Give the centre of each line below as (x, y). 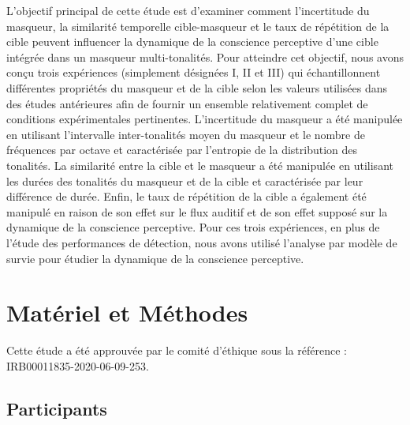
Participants (57, 408)
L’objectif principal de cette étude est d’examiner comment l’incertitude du (188, 10)
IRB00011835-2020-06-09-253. (78, 365)
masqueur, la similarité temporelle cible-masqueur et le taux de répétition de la (198, 26)
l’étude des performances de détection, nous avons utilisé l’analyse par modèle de (202, 242)
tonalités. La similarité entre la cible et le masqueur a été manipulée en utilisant (200, 165)
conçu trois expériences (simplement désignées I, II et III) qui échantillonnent (194, 72)
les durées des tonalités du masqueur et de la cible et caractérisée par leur (185, 181)
